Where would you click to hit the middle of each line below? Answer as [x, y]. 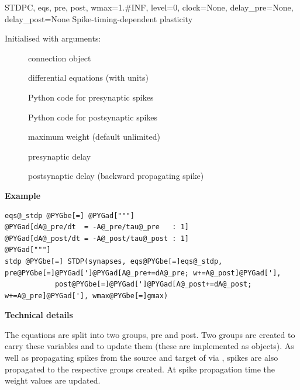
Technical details [39, 315]
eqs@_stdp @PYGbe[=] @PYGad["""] [70, 215]
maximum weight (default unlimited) [94, 137]
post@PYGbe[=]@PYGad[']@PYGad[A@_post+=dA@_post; [153, 284]
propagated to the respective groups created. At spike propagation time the [140, 369]
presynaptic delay [60, 156]
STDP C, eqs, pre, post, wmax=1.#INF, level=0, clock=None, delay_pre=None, [149, 7]
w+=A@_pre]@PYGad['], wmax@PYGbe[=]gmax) [87, 296]
